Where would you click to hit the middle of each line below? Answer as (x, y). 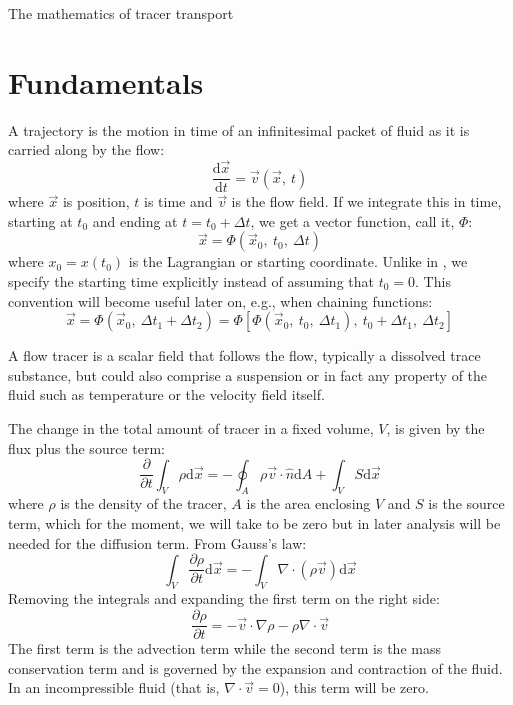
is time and (178, 201)
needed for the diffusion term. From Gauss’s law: (157, 542)
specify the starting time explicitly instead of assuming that (191, 280)
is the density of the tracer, (143, 503)
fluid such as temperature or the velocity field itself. (166, 394)
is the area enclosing (308, 503)
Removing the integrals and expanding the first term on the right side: (224, 598)
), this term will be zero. (354, 687)
